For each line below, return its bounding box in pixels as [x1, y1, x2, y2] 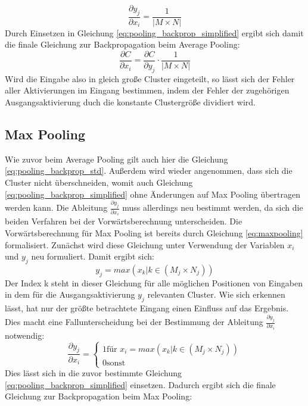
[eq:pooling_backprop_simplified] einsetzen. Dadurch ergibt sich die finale [5, 378, 276, 391]
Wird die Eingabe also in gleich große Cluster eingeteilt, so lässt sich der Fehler [5, 72, 295, 85]
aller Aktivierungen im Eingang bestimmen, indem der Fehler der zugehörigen [5, 84, 290, 96]
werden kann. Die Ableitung [5, 201, 108, 214]
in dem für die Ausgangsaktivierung [5, 288, 135, 301]
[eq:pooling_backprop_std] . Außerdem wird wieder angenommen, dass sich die [5, 164, 293, 177]
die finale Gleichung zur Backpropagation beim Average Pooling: [5, 38, 240, 51]
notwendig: [5, 329, 45, 342]
